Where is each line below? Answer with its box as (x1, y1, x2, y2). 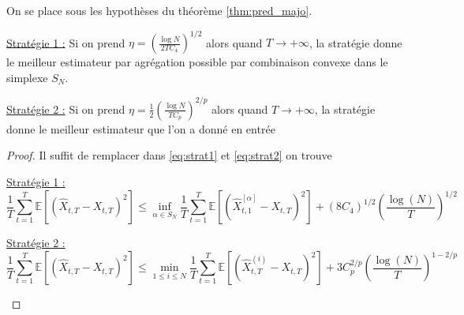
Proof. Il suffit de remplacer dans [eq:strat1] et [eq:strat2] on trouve (6, 147, 332, 163)
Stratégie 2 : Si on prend (6, 100, 125, 117)
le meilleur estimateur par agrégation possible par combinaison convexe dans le (6, 54, 388, 70)
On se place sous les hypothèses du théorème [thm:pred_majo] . (6, 2, 312, 18)
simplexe (6, 69, 48, 85)
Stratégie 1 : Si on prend (6, 34, 125, 51)
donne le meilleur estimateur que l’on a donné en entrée (6, 120, 275, 137)
